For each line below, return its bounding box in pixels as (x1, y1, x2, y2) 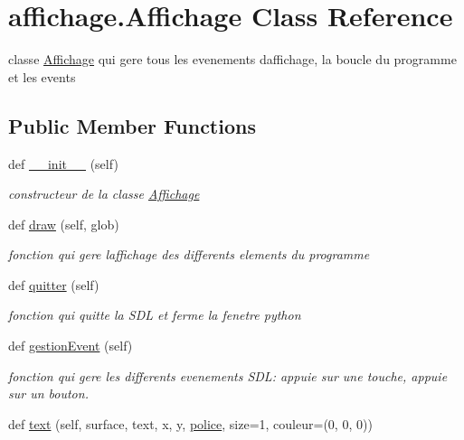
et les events (8, 67, 76, 86)
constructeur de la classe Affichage (8, 184, 200, 203)
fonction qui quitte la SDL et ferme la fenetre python (8, 305, 301, 324)
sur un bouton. (8, 384, 89, 403)
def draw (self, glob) (8, 214, 119, 233)
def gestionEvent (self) (8, 336, 133, 355)
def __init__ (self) (8, 154, 118, 173)
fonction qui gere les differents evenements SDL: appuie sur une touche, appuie (8, 366, 448, 385)
